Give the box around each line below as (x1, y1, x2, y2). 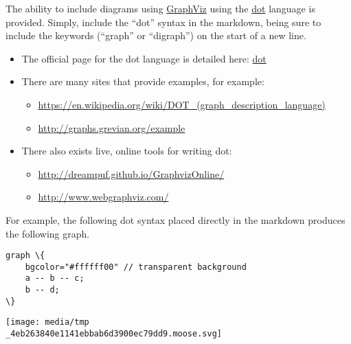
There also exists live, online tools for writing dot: (21, 144, 232, 158)
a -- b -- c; (25, 273, 84, 284)
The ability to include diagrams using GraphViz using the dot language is (5, 1, 315, 15)
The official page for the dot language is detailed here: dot (21, 51, 267, 65)
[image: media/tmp (5, 317, 89, 328)
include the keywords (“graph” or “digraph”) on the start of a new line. (5, 28, 306, 43)
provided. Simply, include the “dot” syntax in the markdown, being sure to (5, 14, 321, 29)
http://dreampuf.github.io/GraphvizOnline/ (38, 166, 225, 181)
